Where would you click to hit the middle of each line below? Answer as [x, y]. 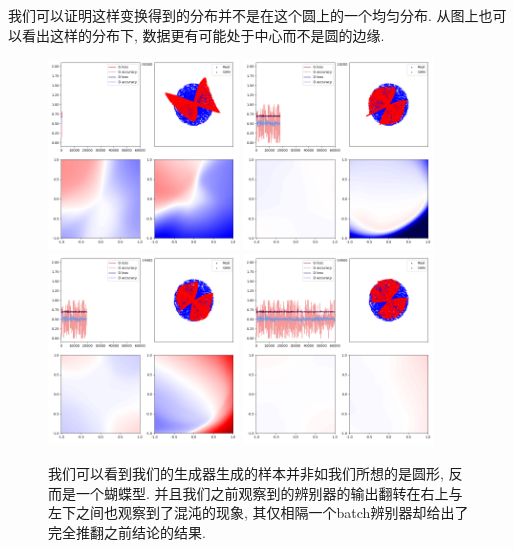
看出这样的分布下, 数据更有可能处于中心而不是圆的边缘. [203, 34]
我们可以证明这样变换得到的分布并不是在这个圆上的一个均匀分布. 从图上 [243, 15]
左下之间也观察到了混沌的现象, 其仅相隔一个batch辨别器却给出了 [258, 512]
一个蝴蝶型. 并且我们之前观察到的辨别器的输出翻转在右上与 [269, 492]
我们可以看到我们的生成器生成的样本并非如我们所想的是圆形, [246, 472]
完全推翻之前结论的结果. [127, 531]
